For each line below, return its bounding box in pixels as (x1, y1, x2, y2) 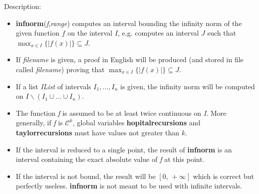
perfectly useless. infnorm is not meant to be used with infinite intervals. (16, 180, 242, 191)
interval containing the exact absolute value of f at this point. (16, 154, 205, 164)
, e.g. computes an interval (118, 28, 199, 38)
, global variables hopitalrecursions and (73, 117, 200, 128)
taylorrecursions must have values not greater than (16, 127, 179, 137)
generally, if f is (16, 117, 63, 128)
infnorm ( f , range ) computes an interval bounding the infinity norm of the (16, 18, 242, 28)
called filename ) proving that (16, 64, 105, 74)
